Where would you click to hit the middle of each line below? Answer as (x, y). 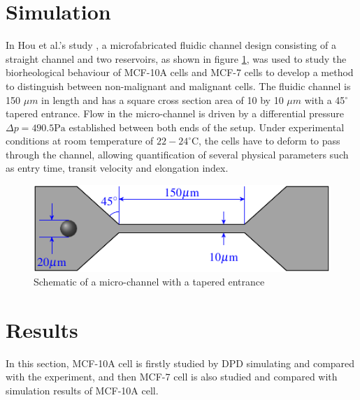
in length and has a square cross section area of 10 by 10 (163, 99)
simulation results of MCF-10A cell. (82, 391)
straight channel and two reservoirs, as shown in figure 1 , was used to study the (176, 58)
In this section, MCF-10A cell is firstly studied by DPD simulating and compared (180, 363)
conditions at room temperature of (80, 141)
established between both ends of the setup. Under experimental (207, 127)
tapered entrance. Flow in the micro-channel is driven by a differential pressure (175, 113)
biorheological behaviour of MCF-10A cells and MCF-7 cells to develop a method (180, 72)
